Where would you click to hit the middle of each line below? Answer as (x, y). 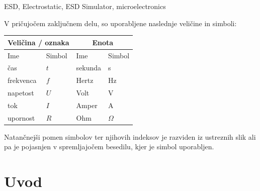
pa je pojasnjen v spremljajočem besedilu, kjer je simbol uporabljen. (109, 147)
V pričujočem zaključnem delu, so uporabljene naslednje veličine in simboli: (120, 23)
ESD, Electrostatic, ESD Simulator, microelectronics (85, 6)
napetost (21, 93)
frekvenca (22, 80)
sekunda (89, 68)
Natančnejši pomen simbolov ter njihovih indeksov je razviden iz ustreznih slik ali (130, 136)
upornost (21, 117)
